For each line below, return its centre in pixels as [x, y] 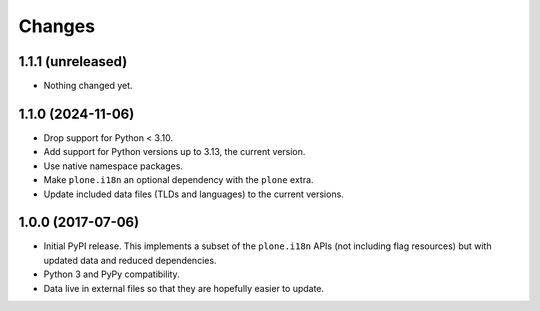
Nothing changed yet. [88, 86]
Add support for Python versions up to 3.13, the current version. [174, 152]
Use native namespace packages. [113, 166]
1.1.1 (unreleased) [73, 61]
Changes [56, 26]
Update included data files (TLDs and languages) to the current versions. [193, 194]
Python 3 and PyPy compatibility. [111, 274]
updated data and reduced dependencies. [130, 260]
